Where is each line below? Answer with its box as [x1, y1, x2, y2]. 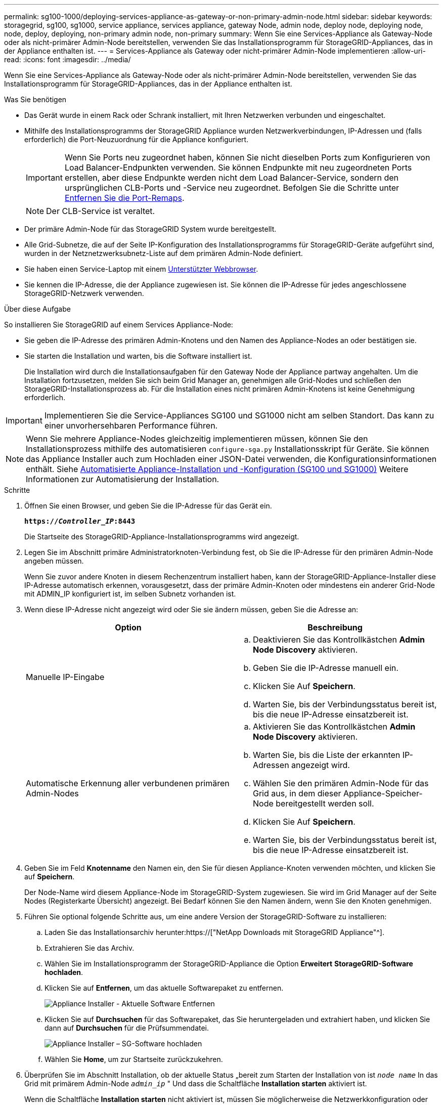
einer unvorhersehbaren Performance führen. [44, 420, 218, 431]
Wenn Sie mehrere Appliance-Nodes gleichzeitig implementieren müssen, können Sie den [26, 434, 368, 444]
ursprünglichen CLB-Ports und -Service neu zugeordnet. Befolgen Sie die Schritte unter [64, 183, 400, 193]
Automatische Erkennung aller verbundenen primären [26, 778, 230, 788]
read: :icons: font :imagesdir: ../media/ [4, 55, 131, 64]
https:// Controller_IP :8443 [24, 517, 136, 525]
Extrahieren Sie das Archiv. [45, 944, 135, 952]
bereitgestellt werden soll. [276, 798, 374, 809]
